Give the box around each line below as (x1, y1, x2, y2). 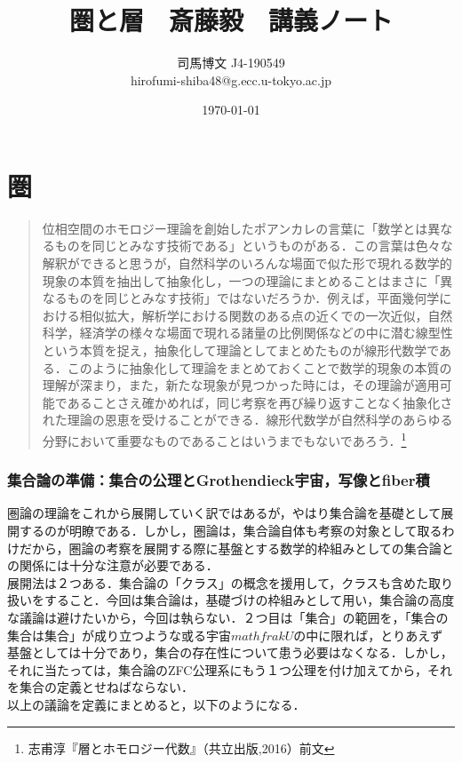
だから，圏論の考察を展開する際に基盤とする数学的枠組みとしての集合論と (19, 538, 454, 557)
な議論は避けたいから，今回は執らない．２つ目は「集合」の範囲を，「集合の (7, 608, 449, 626)
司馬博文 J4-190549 (177, 53, 285, 72)
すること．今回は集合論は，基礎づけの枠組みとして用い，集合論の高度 (44, 591, 455, 609)
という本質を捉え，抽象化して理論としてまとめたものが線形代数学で (42, 341, 440, 359)
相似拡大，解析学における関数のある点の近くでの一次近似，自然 (79, 306, 453, 324)
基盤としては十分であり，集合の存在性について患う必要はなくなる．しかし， (7, 643, 453, 662)
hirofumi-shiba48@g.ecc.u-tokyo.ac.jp (130, 70, 332, 89)
